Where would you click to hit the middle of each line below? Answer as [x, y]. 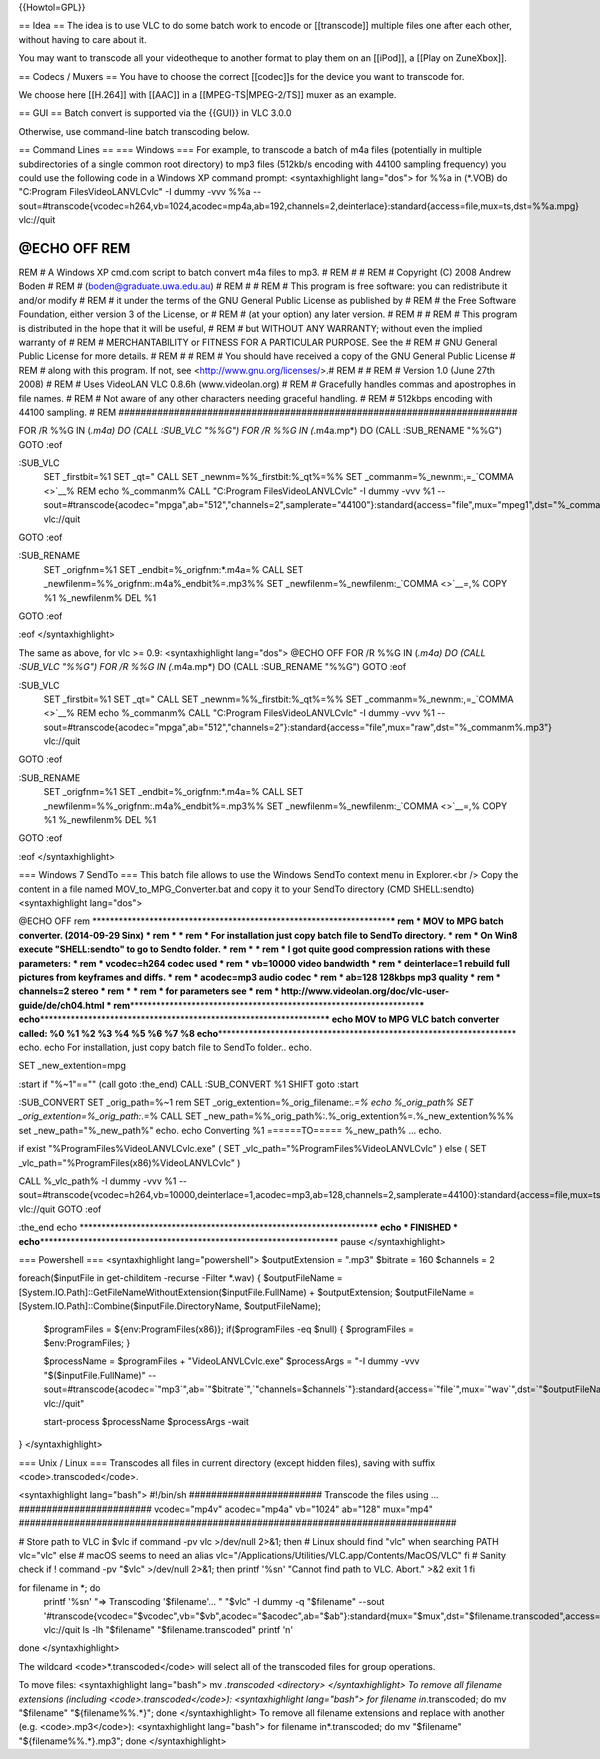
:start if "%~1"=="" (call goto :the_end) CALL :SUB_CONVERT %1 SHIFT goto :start [188, 1084]
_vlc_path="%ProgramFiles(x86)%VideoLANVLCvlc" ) [129, 1162]
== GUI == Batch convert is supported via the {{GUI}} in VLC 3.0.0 [155, 113]
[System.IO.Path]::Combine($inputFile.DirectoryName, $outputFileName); [170, 1306]
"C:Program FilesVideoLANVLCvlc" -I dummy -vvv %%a [134, 192]
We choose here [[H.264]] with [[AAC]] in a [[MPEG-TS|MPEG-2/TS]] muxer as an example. [207, 94]
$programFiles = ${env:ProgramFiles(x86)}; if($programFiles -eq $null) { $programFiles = [229, 1329]
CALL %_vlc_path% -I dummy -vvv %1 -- [103, 1181]
